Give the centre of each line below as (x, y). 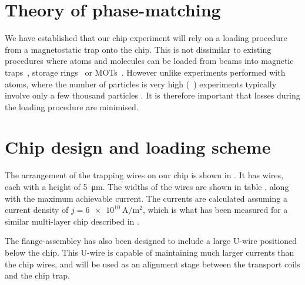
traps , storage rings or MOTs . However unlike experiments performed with (145, 72)
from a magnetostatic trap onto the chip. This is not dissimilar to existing (138, 49)
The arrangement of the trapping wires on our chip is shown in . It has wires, (144, 175)
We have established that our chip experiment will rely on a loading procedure (146, 38)
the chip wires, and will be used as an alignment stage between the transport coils (152, 264)
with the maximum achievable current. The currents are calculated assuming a (146, 198)
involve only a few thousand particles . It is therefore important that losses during (152, 95)
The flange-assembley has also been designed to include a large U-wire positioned (151, 241)
